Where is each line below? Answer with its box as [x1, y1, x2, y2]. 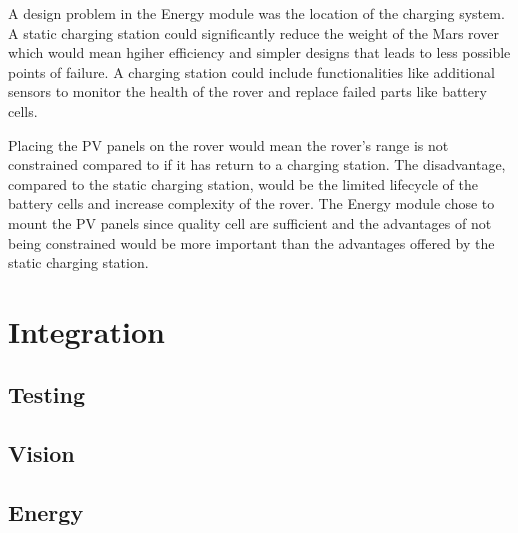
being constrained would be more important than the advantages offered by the [8, 232, 495, 253]
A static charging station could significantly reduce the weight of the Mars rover [8, 22, 499, 43]
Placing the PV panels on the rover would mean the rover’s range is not [8, 134, 449, 155]
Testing [8, 379, 85, 410]
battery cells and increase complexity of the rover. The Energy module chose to [8, 193, 495, 214]
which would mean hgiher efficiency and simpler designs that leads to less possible [8, 42, 511, 63]
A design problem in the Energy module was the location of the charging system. [8, 3, 505, 23]
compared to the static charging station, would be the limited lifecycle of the [8, 173, 478, 194]
